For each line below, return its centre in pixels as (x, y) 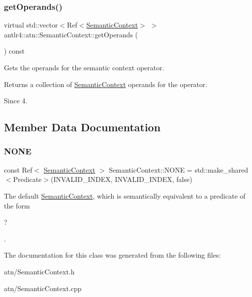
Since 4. (16, 101)
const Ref (18, 169)
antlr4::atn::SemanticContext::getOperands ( (71, 34)
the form (17, 205)
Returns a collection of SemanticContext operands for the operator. (106, 84)
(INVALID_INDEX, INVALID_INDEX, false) (122, 179)
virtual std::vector (31, 25)
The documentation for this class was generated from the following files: (112, 255)
